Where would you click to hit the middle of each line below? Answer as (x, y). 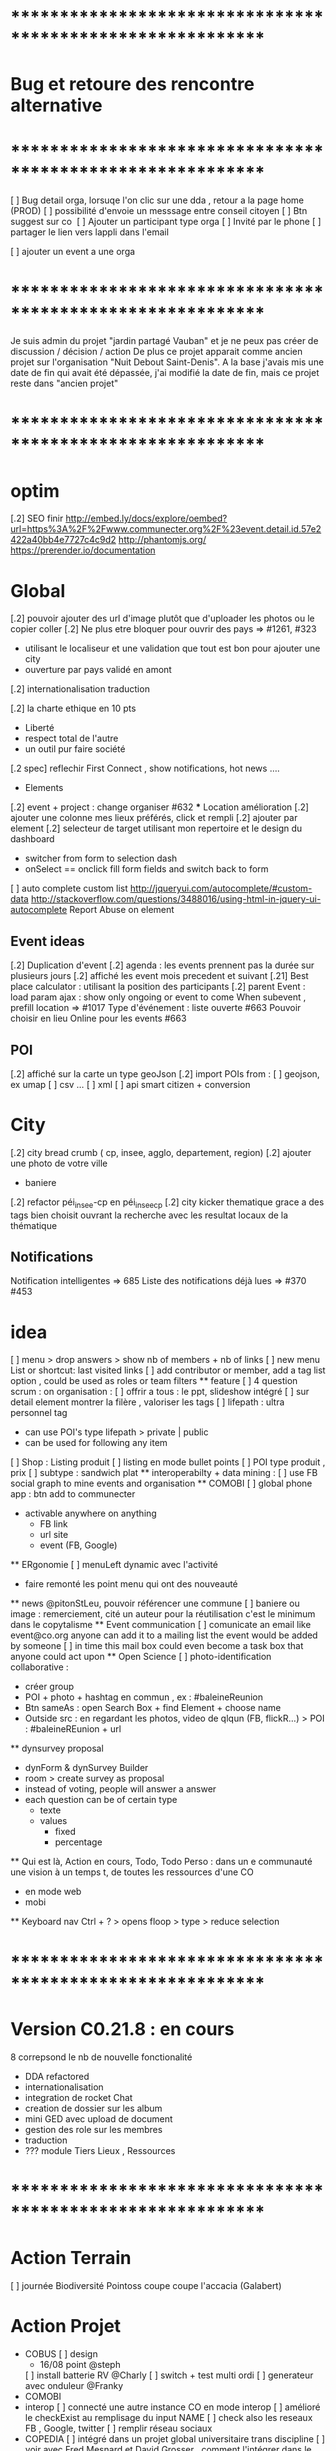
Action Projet (66, 2325)
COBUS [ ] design (61, 2353)
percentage (78, 1842)
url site (54, 1535)
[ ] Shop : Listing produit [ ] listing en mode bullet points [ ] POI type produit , (168, 1462)
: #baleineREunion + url (73, 1729)
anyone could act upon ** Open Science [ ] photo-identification (141, 1657)
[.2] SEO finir (37, 518)
